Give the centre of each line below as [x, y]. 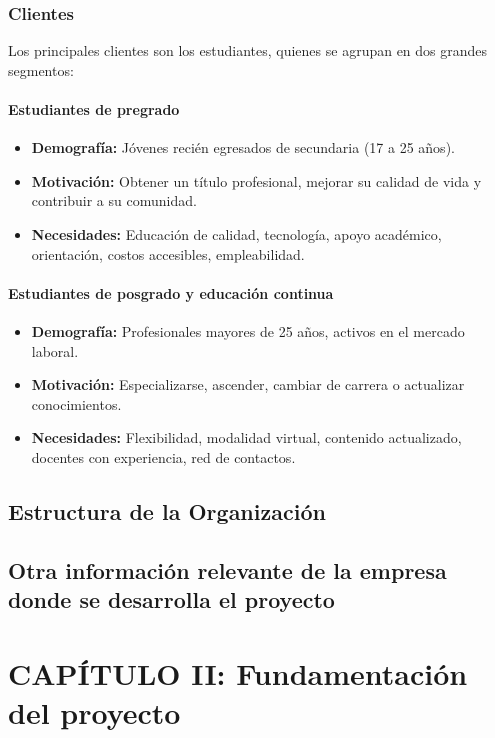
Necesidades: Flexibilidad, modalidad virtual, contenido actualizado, [246, 437]
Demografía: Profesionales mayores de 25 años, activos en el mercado [248, 330]
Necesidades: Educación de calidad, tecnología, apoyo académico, [236, 233]
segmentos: [41, 69]
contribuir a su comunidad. [114, 200]
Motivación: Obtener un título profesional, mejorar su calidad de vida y [256, 180]
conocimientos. [76, 403]
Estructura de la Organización [167, 510]
